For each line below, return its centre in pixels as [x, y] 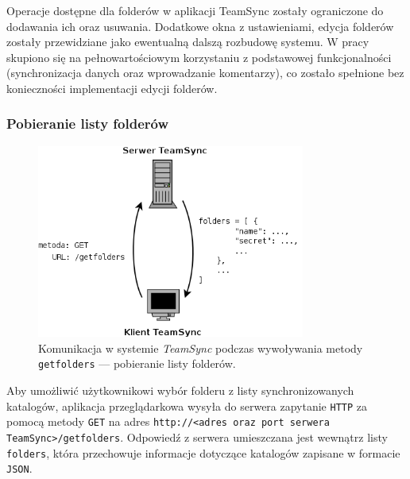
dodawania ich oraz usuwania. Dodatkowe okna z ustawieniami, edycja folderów [200, 26]
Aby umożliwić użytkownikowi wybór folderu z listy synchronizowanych [180, 390]
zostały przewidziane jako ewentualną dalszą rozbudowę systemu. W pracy [188, 42]
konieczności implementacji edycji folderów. [112, 88]
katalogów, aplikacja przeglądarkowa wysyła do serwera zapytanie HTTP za [187, 406]
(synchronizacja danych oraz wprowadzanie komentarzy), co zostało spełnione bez [205, 73]
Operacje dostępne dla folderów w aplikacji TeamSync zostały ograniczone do [195, 10]
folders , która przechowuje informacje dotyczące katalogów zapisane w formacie [203, 452]
